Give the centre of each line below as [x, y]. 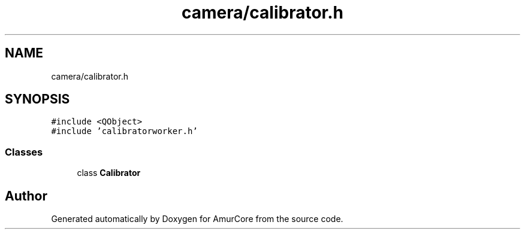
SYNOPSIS [37, 99]
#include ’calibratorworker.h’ [124, 131]
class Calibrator [109, 173]
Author [26, 196]
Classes [24, 152]
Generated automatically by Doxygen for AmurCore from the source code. [197, 219]
